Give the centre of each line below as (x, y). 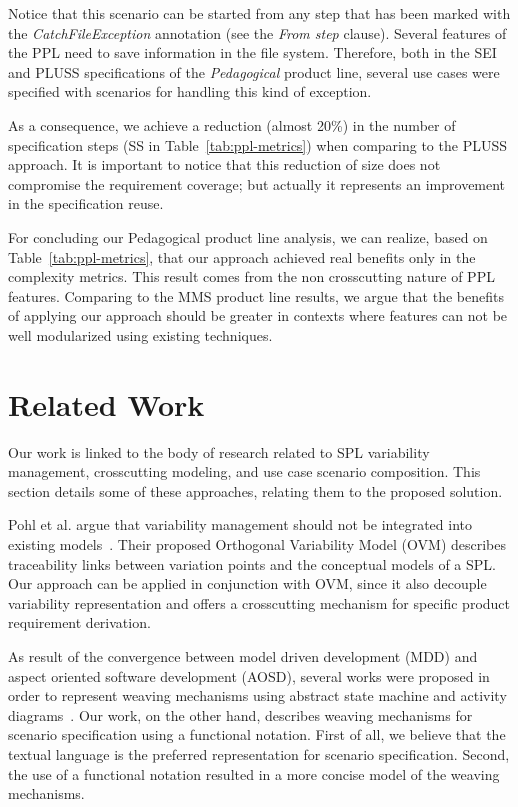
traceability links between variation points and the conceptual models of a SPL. (252, 563)
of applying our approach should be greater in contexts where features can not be (258, 315)
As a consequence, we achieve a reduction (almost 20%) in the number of (232, 124)
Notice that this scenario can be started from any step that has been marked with (259, 13)
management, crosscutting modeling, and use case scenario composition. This (244, 471)
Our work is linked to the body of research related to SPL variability (219, 451)
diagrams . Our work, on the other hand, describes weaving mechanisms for (240, 714)
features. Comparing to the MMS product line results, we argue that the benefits (256, 295)
